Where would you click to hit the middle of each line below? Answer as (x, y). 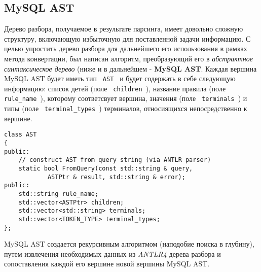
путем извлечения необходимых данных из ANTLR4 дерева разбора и (113, 253)
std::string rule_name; (59, 194)
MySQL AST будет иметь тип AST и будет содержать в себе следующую (120, 78)
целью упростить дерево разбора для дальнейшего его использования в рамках (126, 48)
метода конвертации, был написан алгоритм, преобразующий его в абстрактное (128, 58)
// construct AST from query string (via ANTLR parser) (115, 160)
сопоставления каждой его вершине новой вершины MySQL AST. (107, 264)
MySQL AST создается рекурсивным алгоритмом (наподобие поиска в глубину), (129, 244)
